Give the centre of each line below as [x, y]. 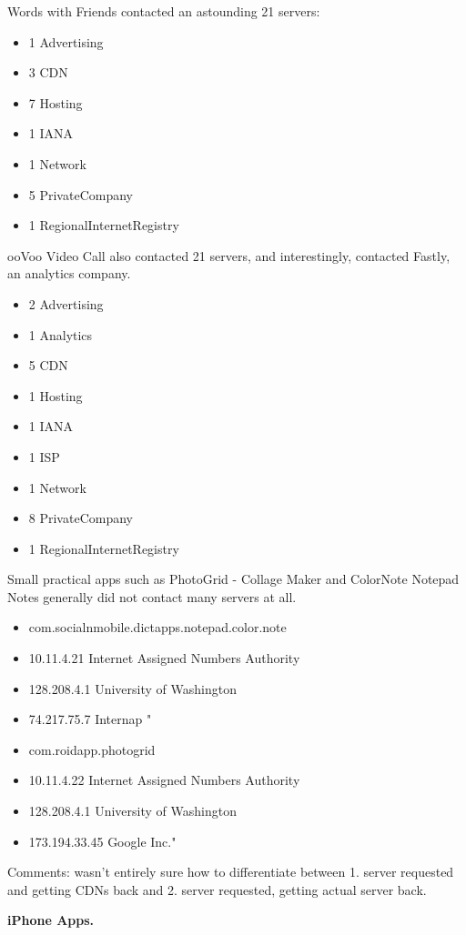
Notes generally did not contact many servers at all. [152, 596]
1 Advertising [66, 41]
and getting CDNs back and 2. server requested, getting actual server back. [217, 889]
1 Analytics [61, 334]
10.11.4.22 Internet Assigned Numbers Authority [164, 780]
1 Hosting [56, 395]
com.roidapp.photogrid [92, 749]
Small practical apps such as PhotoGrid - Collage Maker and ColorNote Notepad [233, 579]
